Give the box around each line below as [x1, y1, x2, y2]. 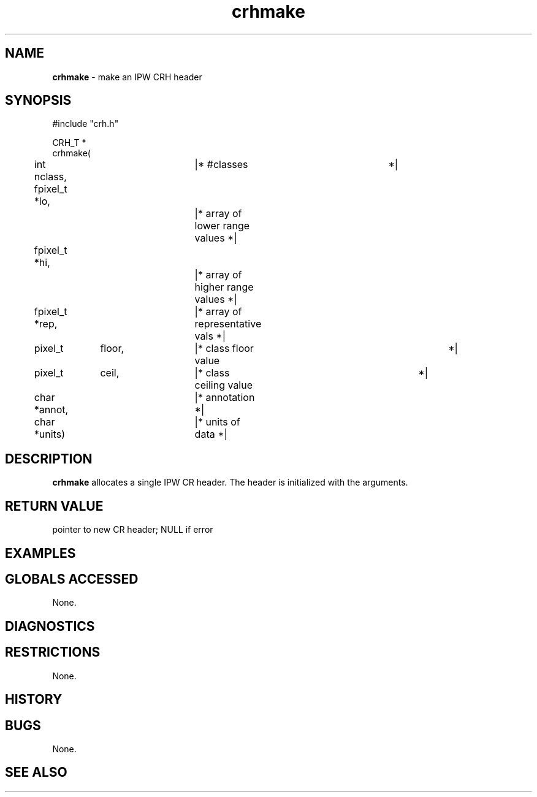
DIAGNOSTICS [5, 618, 95, 634]
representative [194, 318, 262, 330]
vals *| [194, 330, 226, 343]
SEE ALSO [5, 765, 67, 780]
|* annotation [194, 391, 255, 404]
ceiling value [194, 379, 253, 392]
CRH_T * [52, 137, 86, 148]
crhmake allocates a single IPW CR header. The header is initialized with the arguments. [52, 477, 408, 488]
